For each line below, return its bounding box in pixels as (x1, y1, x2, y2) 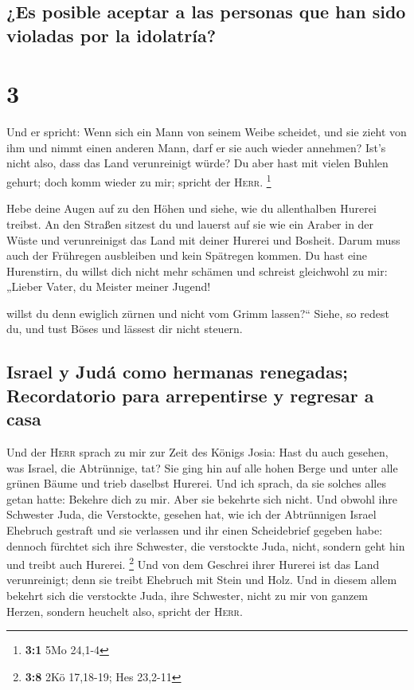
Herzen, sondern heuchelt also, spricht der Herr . (6, 602, 243, 619)
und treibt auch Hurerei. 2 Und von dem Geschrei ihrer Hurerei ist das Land (6, 554, 380, 572)
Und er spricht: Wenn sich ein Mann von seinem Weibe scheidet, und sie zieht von (6, 123, 407, 140)
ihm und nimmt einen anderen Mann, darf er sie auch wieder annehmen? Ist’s (6, 139, 386, 155)
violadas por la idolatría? (6, 22, 217, 47)
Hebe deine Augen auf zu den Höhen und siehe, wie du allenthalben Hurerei (6, 200, 377, 217)
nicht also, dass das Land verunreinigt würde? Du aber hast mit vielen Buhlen (6, 155, 389, 171)
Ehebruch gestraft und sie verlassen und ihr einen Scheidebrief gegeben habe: (6, 522, 383, 539)
